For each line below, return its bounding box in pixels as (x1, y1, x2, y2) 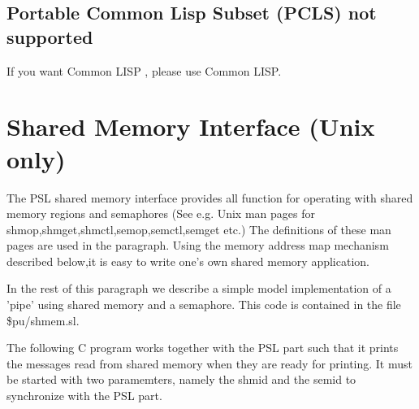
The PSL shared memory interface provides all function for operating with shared (6, 189, 413, 206)
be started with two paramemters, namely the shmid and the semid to (6, 371, 356, 388)
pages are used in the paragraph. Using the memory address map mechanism (6, 237, 389, 254)
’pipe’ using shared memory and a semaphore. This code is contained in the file (6, 296, 401, 313)
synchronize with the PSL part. (6, 387, 162, 404)
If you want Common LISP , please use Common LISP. (6, 62, 282, 79)
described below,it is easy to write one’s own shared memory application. (6, 252, 369, 269)
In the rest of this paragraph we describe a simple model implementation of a (6, 280, 391, 297)
